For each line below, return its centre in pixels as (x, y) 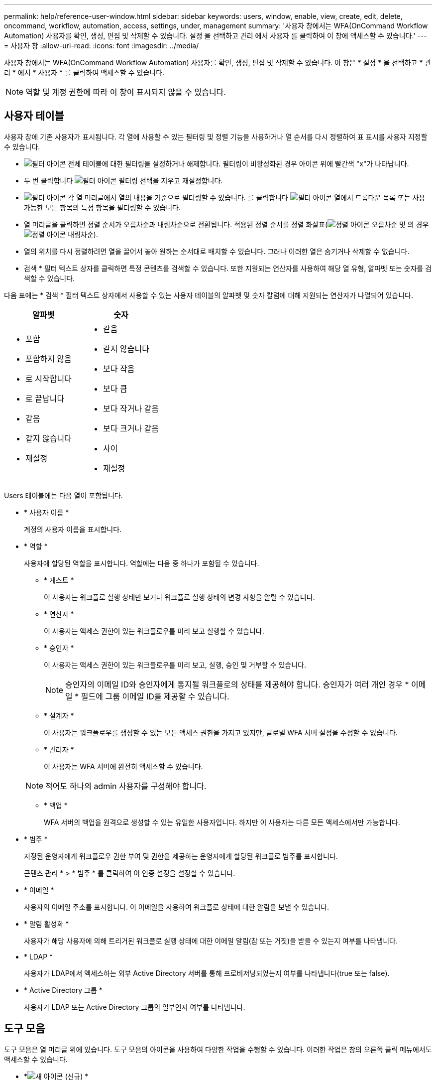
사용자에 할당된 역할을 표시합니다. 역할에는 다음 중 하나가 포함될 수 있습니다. (142, 563)
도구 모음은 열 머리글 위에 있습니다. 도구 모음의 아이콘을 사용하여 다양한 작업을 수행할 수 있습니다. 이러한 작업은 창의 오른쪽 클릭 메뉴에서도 (218, 1049)
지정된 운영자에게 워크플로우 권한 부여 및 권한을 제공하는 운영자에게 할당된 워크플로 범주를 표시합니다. (181, 856)
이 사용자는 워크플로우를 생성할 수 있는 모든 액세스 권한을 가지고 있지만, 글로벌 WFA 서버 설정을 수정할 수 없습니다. (221, 732)
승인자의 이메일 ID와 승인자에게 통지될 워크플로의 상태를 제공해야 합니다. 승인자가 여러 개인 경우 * (237, 684)
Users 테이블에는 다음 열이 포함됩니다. (63, 495)
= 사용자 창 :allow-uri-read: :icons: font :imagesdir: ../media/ (102, 46)
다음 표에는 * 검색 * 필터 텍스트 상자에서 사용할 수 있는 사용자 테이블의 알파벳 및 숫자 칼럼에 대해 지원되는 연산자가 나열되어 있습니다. (209, 295)
